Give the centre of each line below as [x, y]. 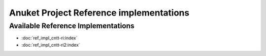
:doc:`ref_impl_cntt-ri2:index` [51, 45]
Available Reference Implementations [72, 26]
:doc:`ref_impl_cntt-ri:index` [50, 38]
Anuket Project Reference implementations [99, 13]
